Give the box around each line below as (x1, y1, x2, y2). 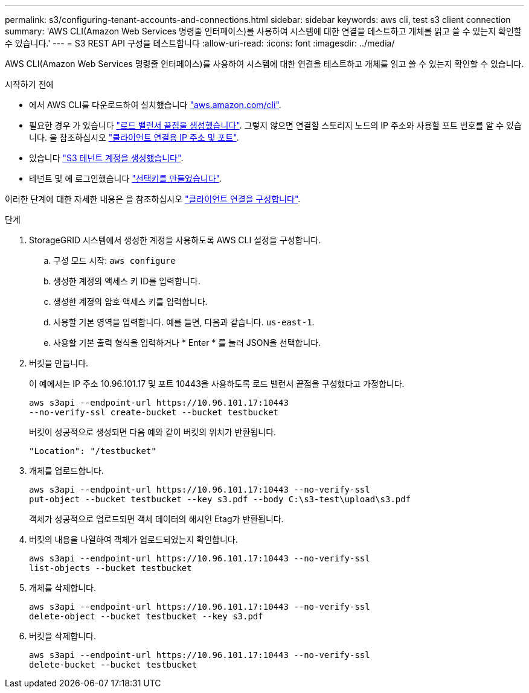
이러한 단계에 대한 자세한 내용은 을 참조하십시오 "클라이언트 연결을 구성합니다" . (5, 194, 301, 204)
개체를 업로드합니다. (29, 465, 104, 476)
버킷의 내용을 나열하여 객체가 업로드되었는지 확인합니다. (29, 534, 238, 544)
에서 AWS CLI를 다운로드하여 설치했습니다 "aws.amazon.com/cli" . (29, 100, 281, 110)
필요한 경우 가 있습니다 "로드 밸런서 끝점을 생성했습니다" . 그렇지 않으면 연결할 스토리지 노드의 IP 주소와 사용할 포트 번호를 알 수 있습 (29, 120, 522, 130)
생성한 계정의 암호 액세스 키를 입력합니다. (53, 296, 208, 307)
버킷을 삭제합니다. (29, 631, 97, 641)
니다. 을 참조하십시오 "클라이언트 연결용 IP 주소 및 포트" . (29, 132, 239, 142)
